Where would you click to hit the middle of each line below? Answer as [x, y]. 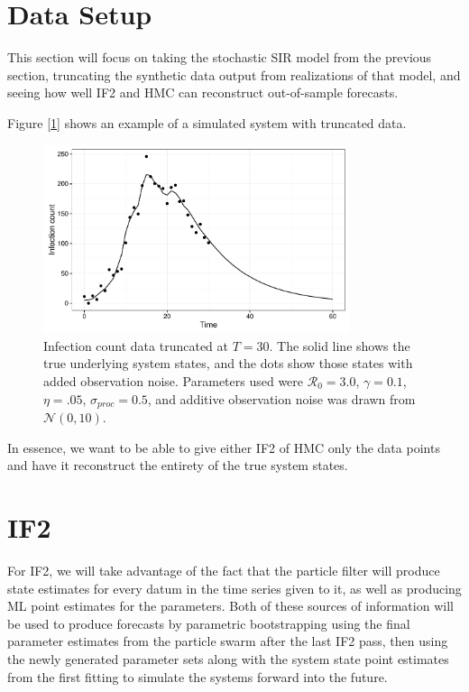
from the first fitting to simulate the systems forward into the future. [198, 676]
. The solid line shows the [340, 345]
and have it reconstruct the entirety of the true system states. [178, 465]
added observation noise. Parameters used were [174, 381]
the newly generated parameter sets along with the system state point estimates [228, 658]
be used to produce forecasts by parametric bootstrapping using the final [209, 623]
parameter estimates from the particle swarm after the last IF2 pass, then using [228, 641]
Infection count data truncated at [136, 345]
